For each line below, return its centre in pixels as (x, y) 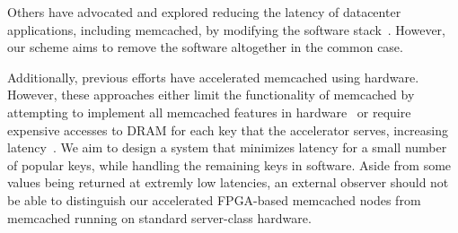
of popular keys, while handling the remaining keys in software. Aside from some (229, 164)
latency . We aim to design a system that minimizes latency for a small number (227, 147)
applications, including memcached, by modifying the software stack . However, (226, 29)
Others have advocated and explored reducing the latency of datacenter (204, 12)
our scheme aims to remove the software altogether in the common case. (205, 47)
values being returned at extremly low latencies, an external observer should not (228, 182)
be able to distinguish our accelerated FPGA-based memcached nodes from (214, 199)
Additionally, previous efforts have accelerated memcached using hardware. (213, 77)
